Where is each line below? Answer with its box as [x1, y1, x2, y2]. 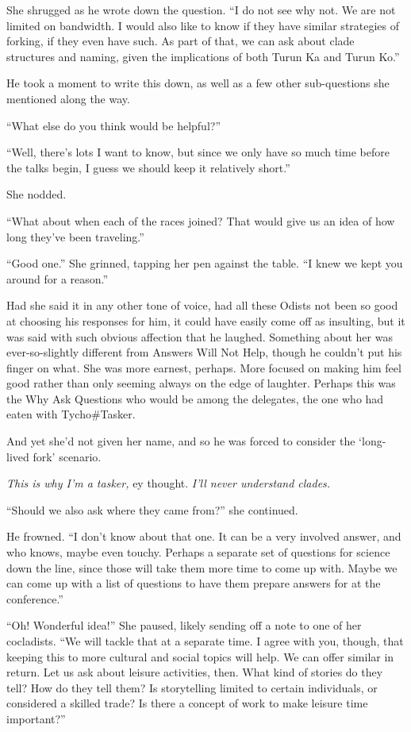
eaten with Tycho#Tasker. [6, 406, 136, 422]
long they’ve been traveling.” [6, 228, 144, 245]
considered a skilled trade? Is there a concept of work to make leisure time [6, 695, 368, 711]
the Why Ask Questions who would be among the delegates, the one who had [6, 390, 384, 406]
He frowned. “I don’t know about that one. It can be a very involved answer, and [6, 528, 401, 545]
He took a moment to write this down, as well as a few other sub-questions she [6, 75, 390, 91]
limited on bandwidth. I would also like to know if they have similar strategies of [6, 17, 400, 33]
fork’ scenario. [33, 448, 102, 464]
